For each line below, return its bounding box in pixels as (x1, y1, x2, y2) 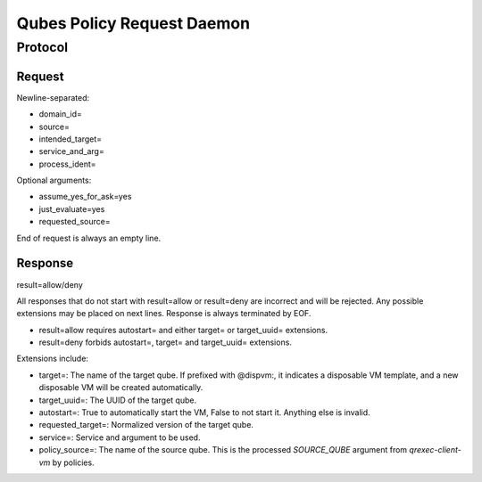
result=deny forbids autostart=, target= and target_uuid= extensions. (38, 337, 292, 347)
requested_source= (38, 216, 111, 227)
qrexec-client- (409, 445, 461, 455)
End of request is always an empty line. (16, 233, 162, 243)
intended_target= (38, 134, 103, 144)
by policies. (52, 457, 95, 468)
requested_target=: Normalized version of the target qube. (38, 420, 254, 430)
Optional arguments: (16, 175, 92, 186)
